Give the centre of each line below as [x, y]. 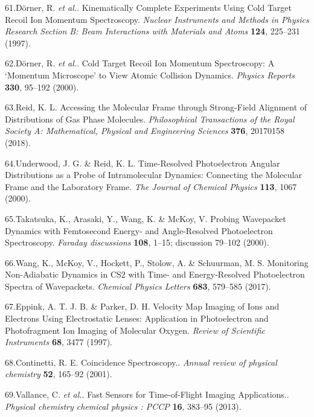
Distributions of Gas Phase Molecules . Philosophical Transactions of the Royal [150, 119]
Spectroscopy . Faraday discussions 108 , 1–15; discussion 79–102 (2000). [137, 242]
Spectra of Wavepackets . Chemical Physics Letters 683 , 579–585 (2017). [138, 286]
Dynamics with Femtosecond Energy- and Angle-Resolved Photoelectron [139, 230]
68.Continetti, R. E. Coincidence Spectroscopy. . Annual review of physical [141, 362]
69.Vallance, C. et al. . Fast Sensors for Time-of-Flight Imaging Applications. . [147, 394]
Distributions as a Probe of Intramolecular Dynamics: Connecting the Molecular [153, 175]
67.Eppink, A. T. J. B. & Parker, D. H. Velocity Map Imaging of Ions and [142, 306]
